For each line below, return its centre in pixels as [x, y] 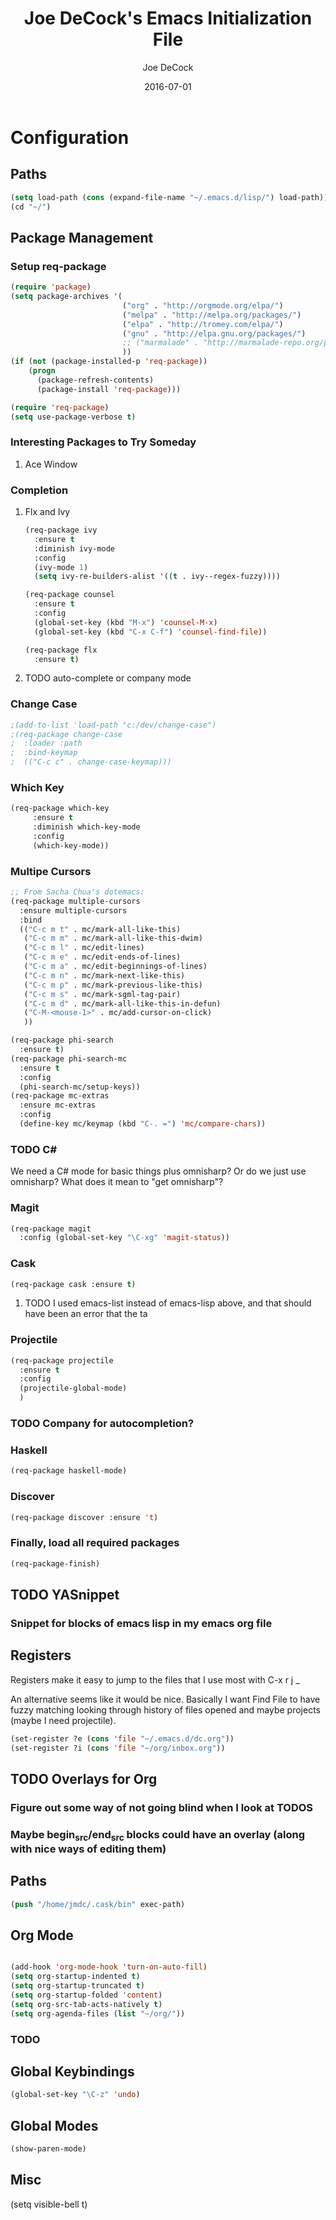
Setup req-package [58, 266]
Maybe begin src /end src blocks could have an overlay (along [157, 1835]
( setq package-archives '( [66, 297]
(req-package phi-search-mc [69, 1058]
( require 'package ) [51, 287]
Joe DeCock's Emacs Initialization [168, 18]
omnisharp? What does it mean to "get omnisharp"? [117, 1182]
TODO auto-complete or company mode [108, 678]
